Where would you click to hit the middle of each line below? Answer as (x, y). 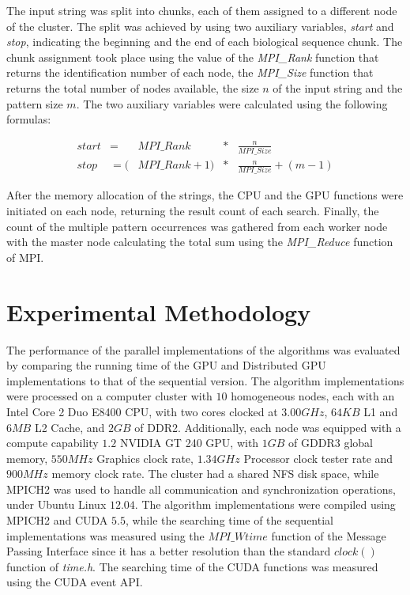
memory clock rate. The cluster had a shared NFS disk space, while (215, 474)
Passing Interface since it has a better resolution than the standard (169, 551)
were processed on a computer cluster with (109, 396)
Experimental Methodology (159, 311)
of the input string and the (338, 87)
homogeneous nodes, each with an (313, 396)
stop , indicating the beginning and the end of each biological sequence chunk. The (205, 42)
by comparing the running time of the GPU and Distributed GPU (166, 365)
